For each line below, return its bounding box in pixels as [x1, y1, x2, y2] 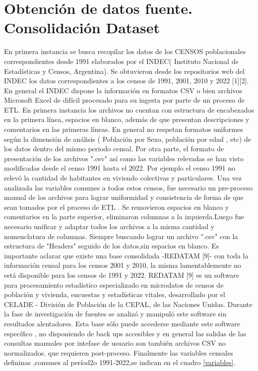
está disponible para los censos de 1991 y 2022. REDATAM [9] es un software [4, 269, 240, 280]
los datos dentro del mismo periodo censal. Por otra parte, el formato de [4, 143, 224, 154]
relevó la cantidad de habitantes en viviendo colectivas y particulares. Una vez [4, 173, 242, 183]
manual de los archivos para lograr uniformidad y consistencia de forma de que [4, 192, 244, 202]
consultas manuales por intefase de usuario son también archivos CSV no [4, 338, 226, 348]
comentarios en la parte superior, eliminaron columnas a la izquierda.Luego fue [4, 211, 244, 222]
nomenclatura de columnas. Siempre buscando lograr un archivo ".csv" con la [4, 231, 238, 241]
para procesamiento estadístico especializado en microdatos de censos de [4, 279, 224, 290]
